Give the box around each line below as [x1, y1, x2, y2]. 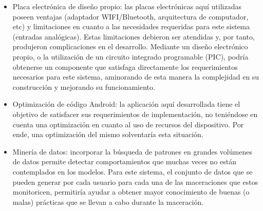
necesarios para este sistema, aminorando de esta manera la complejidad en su [12, 71, 259, 82]
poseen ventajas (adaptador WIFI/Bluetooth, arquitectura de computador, [12, 11, 249, 22]
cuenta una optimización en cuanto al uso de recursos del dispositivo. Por [12, 119, 244, 129]
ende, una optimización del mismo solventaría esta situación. [12, 129, 203, 140]
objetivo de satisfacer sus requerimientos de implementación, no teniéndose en [12, 108, 258, 119]
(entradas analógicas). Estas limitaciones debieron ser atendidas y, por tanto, [12, 31, 255, 42]
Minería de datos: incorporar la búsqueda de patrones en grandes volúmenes [12, 146, 252, 157]
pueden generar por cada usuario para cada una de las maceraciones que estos [12, 176, 258, 187]
